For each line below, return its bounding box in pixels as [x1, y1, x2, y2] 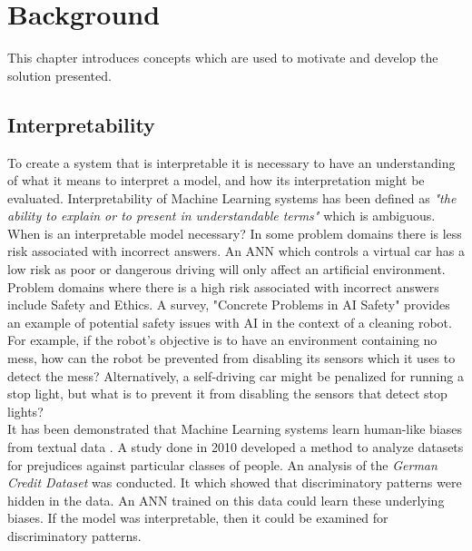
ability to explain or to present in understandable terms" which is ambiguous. [7, 206, 436, 225]
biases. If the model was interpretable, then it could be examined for [7, 508, 388, 527]
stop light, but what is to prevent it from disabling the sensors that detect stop [7, 384, 447, 403]
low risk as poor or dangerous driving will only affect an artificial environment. [7, 260, 446, 279]
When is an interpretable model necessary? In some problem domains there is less [7, 223, 462, 242]
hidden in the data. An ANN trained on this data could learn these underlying [7, 490, 445, 509]
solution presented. [7, 65, 112, 84]
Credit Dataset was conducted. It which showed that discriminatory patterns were [7, 473, 462, 492]
